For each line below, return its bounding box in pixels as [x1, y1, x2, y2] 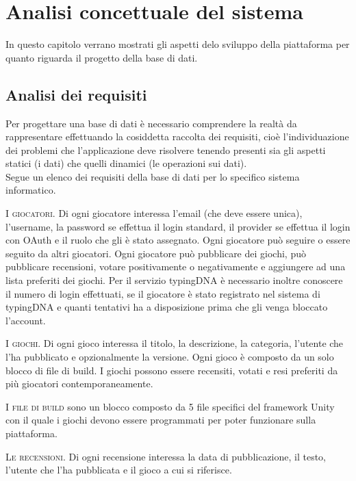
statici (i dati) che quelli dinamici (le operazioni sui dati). [5, 156, 247, 170]
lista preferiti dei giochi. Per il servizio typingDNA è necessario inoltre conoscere [5, 273, 343, 287]
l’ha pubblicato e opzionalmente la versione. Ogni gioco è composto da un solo [5, 350, 334, 364]
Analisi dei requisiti [5, 83, 147, 105]
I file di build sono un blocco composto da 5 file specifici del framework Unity [5, 399, 335, 413]
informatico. [5, 183, 56, 197]
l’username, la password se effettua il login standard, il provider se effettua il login [5, 219, 351, 233]
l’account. [5, 313, 46, 327]
